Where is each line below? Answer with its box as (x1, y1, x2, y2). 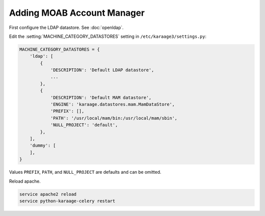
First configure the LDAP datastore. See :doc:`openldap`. (9, 25, 124, 30)
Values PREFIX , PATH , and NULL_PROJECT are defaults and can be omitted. (9, 169, 161, 175)
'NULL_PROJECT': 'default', (50, 122, 118, 128)
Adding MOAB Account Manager (9, 7, 145, 18)
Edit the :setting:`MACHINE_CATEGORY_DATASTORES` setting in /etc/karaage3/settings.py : (9, 33, 207, 39)
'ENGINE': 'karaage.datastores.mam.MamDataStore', (50, 102, 175, 108)
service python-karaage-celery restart (19, 198, 115, 204)
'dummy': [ (29, 143, 56, 148)
